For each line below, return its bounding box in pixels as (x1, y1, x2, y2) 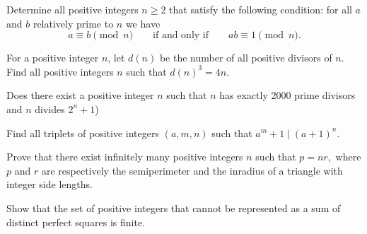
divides (35, 101, 65, 116)
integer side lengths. (6, 177, 93, 192)
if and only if (153, 30, 209, 41)
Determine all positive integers (6, 2, 139, 16)
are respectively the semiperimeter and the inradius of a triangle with (41, 163, 343, 177)
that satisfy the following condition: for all (169, 2, 352, 16)
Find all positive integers (6, 64, 114, 78)
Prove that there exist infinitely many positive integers (6, 149, 243, 164)
